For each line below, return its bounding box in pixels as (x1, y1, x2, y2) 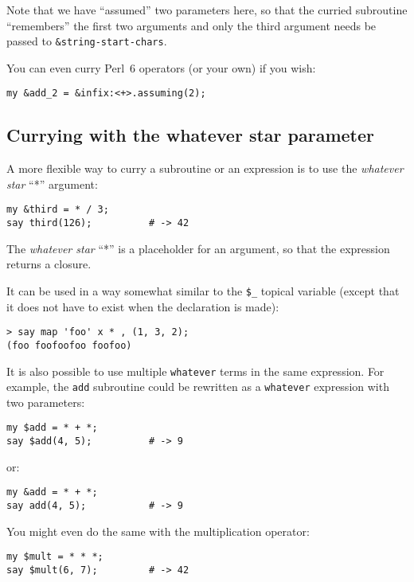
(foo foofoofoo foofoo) (6, 339, 132, 351)
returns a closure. (6, 256, 92, 272)
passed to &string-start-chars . (6, 33, 167, 49)
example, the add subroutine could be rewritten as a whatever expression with (6, 378, 389, 395)
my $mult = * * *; (6, 551, 103, 563)
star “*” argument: (6, 175, 98, 192)
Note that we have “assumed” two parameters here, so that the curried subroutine (6, 2, 408, 18)
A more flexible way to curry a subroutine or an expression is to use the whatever (6, 160, 404, 177)
